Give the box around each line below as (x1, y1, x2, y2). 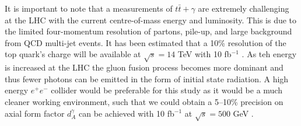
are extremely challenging (198, 2, 289, 14)
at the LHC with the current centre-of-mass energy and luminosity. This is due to (5, 13, 297, 26)
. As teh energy (242, 48, 297, 60)
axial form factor (5, 107, 65, 119)
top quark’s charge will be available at (5, 48, 141, 60)
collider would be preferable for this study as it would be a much (51, 84, 282, 96)
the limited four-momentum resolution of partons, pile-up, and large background (5, 25, 292, 37)
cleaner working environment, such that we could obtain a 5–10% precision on (5, 95, 283, 107)
